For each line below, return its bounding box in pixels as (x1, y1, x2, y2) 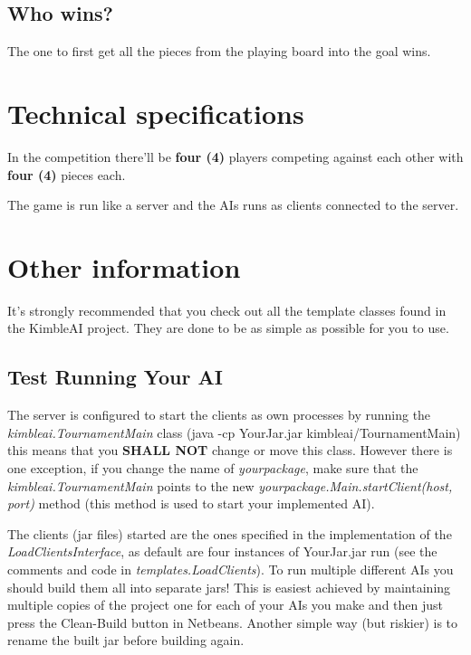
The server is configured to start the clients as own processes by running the (7, 405, 431, 424)
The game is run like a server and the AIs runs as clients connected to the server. (7, 195, 459, 214)
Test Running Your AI (7, 363, 223, 391)
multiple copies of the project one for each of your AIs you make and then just (7, 595, 443, 614)
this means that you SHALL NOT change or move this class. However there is (7, 441, 453, 460)
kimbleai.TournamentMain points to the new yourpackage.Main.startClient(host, (7, 476, 453, 495)
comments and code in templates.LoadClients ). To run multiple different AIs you (7, 559, 454, 578)
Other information (7, 248, 241, 285)
